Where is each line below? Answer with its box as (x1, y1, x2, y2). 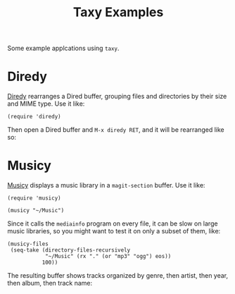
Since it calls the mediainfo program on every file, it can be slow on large (7, 219, 218, 228)
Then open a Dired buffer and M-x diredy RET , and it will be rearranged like (7, 125, 224, 134)
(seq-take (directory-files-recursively (10, 247, 131, 254)
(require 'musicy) (7, 195, 61, 202)
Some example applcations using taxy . (7, 44, 120, 53)
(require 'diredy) (7, 114, 61, 121)
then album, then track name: (7, 279, 93, 288)
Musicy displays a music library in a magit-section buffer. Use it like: (7, 181, 205, 190)
